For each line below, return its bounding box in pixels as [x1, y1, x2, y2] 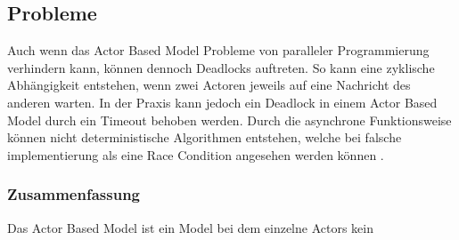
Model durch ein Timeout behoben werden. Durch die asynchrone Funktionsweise [7, 110, 452, 129]
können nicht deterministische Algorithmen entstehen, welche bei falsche [7, 128, 402, 147]
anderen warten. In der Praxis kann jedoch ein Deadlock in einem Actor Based [7, 92, 438, 111]
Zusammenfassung [7, 183, 141, 205]
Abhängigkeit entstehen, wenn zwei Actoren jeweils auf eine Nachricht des [7, 76, 411, 94]
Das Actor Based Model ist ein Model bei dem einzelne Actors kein [7, 218, 373, 236]
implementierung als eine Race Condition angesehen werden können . [7, 145, 384, 164]
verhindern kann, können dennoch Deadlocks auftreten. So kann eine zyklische [7, 58, 435, 76]
